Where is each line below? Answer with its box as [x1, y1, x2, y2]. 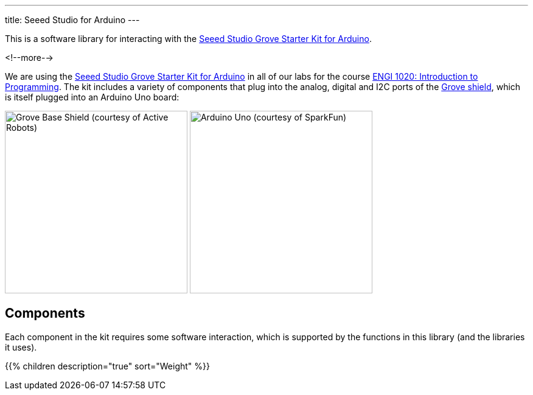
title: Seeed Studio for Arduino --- [5, 15, 140, 25]
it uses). [5, 341, 37, 352]
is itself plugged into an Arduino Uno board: [5, 92, 179, 102]
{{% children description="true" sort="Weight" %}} [5, 360, 210, 371]
